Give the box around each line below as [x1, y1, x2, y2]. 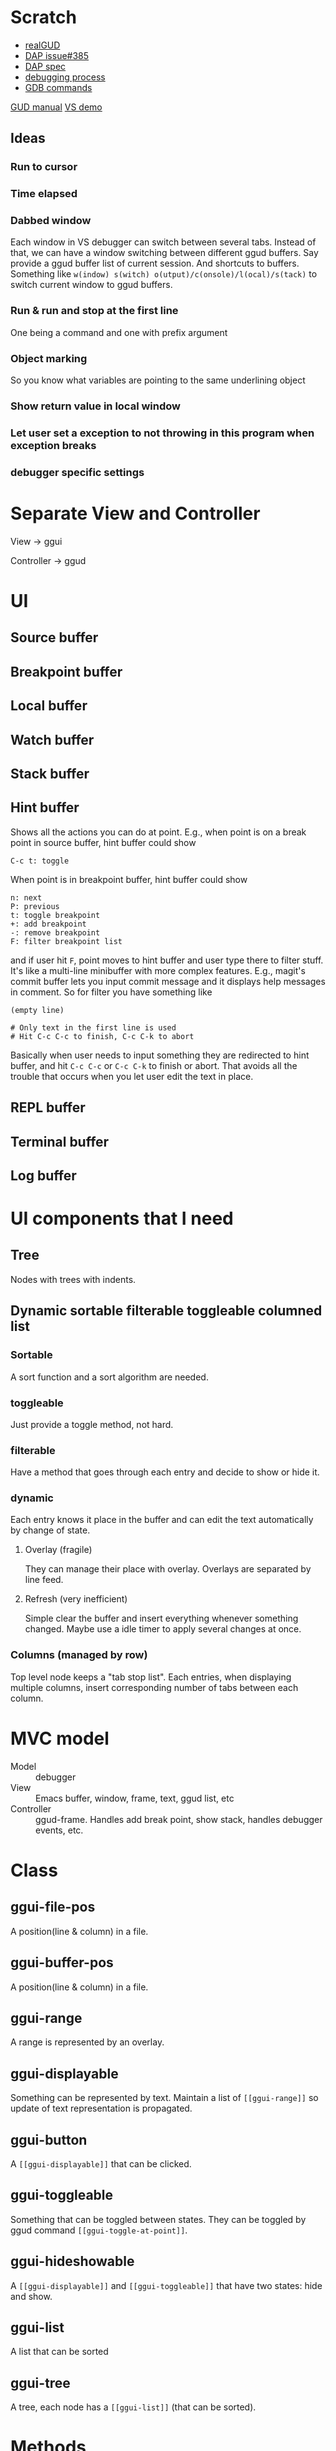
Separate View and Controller [10, 502, 261, 525]
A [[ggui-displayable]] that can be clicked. [10, 2157, 192, 2170]
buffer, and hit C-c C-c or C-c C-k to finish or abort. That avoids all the [10, 1059, 298, 1071]
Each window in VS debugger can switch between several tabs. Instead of [10, 236, 317, 248]
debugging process [24, 71, 106, 83]
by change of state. [10, 1524, 91, 1536]
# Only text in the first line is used [10, 1022, 177, 1033]
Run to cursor [10, 160, 78, 174]
